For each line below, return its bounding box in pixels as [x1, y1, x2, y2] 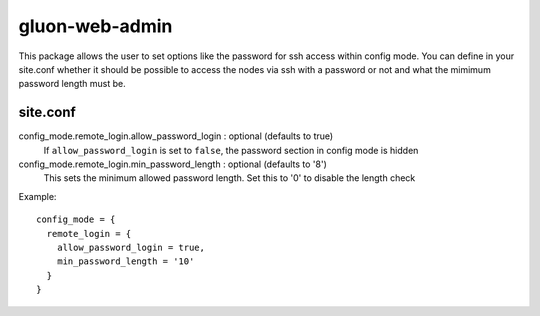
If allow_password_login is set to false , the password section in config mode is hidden [43, 144, 419, 156]
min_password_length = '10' [56, 256, 195, 267]
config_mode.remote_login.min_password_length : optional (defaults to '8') [18, 158, 327, 170]
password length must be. [18, 78, 126, 90]
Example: [18, 190, 57, 202]
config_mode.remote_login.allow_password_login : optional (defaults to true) [18, 130, 334, 142]
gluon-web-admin [18, 15, 173, 37]
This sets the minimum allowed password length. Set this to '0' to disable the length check [43, 172, 416, 184]
